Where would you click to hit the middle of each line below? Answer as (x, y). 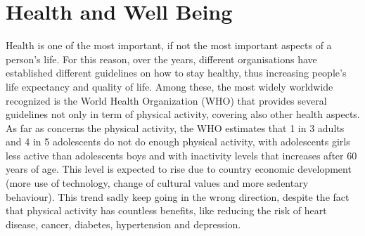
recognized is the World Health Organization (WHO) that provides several (166, 100)
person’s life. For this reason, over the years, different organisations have (161, 59)
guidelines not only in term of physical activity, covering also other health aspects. (183, 114)
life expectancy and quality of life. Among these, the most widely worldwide (169, 86)
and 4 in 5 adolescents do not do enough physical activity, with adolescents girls (178, 142)
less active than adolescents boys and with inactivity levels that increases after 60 (181, 155)
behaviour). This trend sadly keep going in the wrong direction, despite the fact (178, 196)
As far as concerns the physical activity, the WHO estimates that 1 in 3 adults (175, 127)
